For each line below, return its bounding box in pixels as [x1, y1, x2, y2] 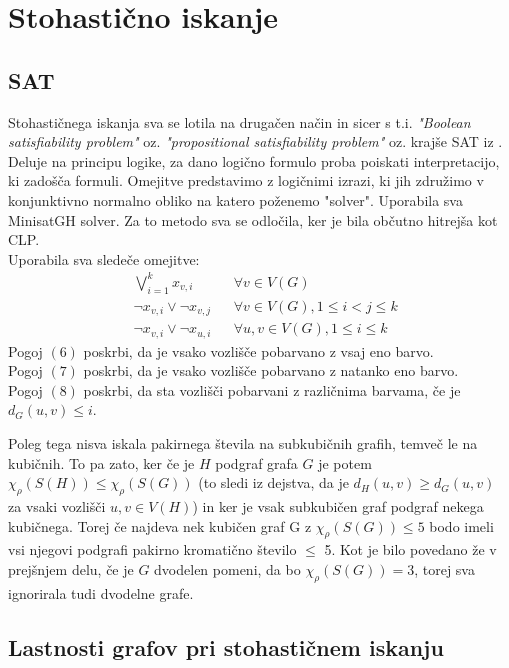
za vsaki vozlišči [8, 495, 106, 516]
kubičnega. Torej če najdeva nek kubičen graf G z [8, 515, 312, 536]
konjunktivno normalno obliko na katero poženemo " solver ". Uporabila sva [8, 189, 463, 210]
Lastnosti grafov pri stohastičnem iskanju [8, 631, 444, 662]
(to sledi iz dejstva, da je [198, 472, 349, 493]
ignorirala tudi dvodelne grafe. [8, 582, 194, 603]
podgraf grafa [215, 452, 298, 473]
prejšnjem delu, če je [8, 558, 134, 579]
